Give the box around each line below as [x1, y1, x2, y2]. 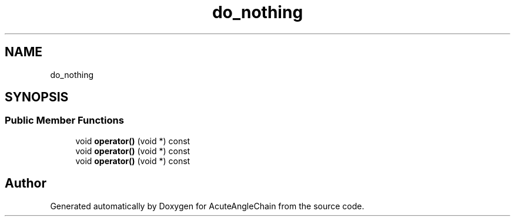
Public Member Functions [5, 114, 124, 127]
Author [5, 176, 46, 191]
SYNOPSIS [5, 90, 69, 105]
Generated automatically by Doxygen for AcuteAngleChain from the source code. [50, 200, 364, 211]
